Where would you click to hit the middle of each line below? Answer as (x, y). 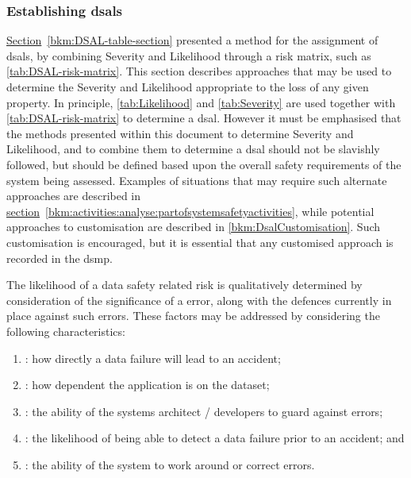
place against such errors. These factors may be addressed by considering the (193, 316)
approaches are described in (74, 196)
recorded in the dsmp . (60, 258)
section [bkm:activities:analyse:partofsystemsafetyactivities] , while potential (190, 211)
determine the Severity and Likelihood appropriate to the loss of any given (188, 87)
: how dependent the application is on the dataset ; (147, 385)
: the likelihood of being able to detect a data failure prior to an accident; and (215, 438)
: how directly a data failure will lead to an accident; (153, 358)
